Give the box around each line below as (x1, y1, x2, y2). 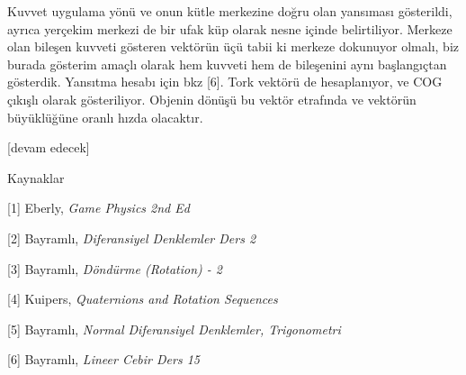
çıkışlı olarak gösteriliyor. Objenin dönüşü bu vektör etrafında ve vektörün (7, 89, 417, 108)
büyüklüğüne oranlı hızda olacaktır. (7, 107, 203, 126)
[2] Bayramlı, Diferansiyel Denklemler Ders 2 (7, 228, 256, 247)
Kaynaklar (7, 168, 65, 187)
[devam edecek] (7, 138, 90, 157)
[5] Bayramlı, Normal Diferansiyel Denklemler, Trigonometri (7, 319, 341, 338)
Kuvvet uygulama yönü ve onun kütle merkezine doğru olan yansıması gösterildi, (7, 2, 453, 20)
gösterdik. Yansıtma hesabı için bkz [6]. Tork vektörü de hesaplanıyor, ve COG (7, 72, 443, 91)
